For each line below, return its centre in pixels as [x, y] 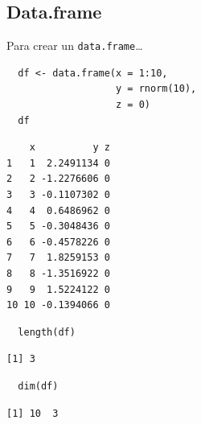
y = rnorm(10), [156, 89]
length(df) [47, 332]
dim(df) [38, 386]
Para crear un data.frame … [75, 45]
